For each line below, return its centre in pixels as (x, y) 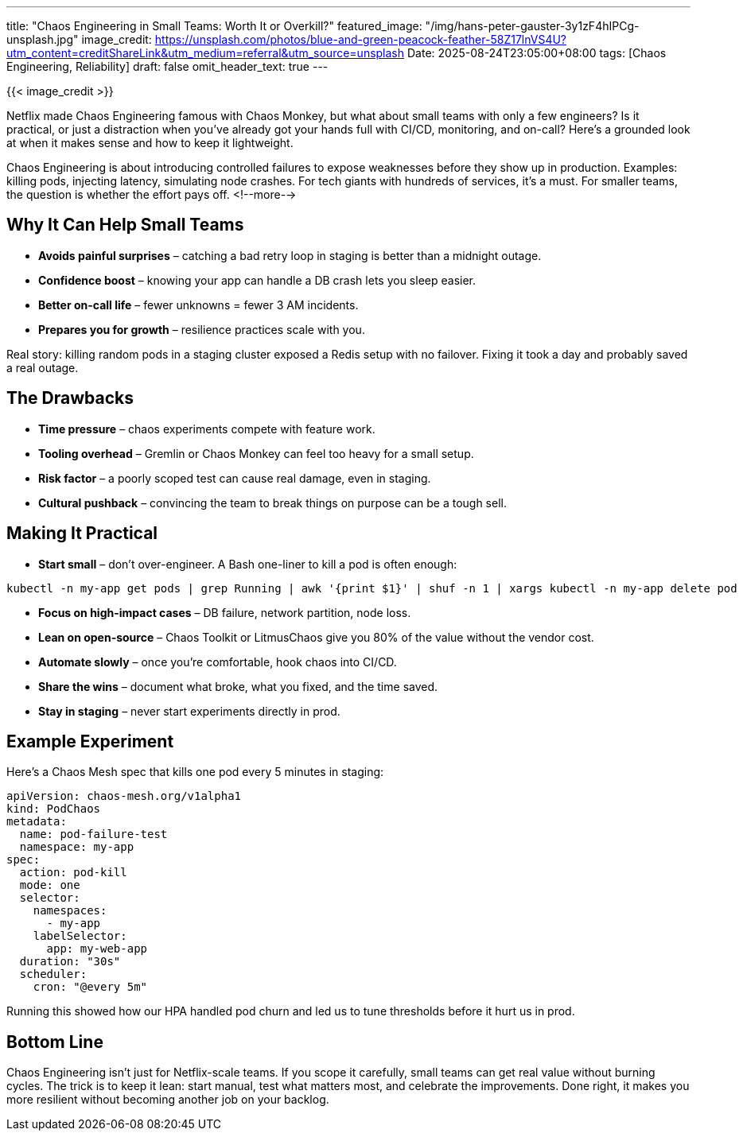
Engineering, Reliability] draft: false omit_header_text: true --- (167, 66)
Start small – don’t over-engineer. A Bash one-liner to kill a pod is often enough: (248, 564)
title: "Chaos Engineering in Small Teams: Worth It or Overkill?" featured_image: (214, 26)
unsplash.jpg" (43, 39)
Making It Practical (82, 534)
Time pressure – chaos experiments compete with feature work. (207, 429)
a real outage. (43, 367)
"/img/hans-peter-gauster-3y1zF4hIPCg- (532, 26)
